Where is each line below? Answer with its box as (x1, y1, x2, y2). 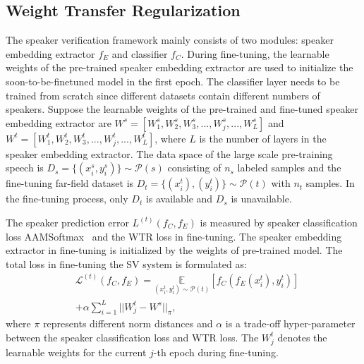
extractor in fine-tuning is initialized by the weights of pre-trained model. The (6, 243, 343, 257)
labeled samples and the (237, 160, 341, 175)
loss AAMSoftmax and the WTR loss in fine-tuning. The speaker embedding (6, 229, 342, 243)
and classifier (111, 46, 168, 61)
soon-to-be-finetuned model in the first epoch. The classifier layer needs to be (6, 73, 340, 88)
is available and (145, 191, 213, 206)
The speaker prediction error (6, 214, 129, 229)
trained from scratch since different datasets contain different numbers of (6, 87, 320, 102)
